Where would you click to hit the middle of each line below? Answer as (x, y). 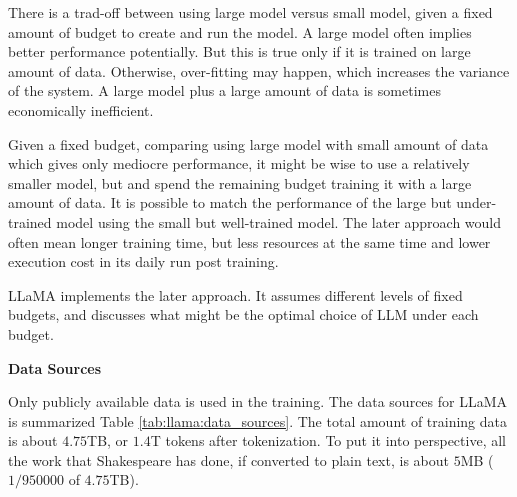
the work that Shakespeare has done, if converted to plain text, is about (228, 459)
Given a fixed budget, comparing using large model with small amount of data (248, 143)
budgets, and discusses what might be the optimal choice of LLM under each (243, 314)
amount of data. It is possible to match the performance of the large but (230, 202)
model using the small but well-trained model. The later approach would (279, 221)
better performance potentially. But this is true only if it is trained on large (239, 51)
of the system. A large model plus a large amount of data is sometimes (224, 90)
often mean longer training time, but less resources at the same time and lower (249, 241)
